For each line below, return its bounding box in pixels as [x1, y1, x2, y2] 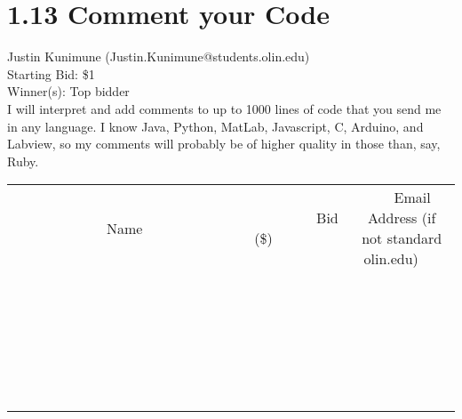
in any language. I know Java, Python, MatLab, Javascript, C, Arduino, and [7, 117, 424, 135]
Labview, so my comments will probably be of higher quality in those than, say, [7, 134, 441, 153]
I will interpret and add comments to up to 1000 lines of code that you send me [7, 99, 442, 117]
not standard [362, 228, 442, 249]
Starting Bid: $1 [7, 64, 95, 83]
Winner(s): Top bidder [7, 82, 130, 101]
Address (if [368, 207, 436, 229]
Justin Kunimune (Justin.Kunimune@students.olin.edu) [7, 47, 310, 66]
